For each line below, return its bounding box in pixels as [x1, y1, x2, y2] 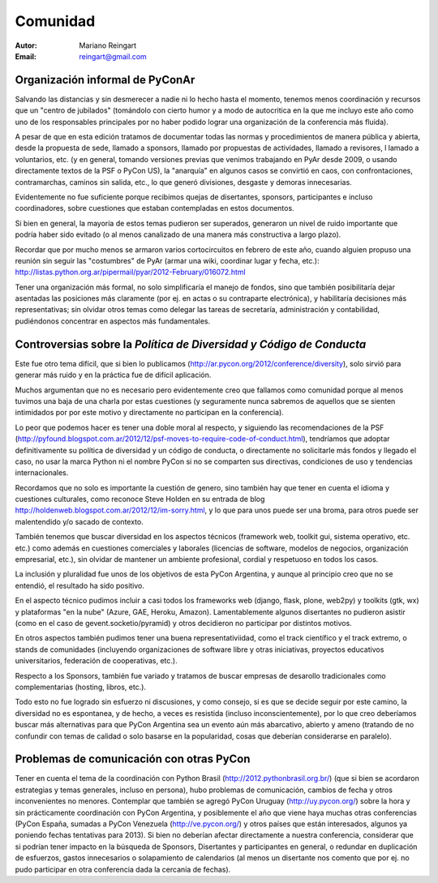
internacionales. [15, 468, 69, 478]
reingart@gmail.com [79, 51, 148, 61]
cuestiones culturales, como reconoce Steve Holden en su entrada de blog [15, 495, 265, 504]
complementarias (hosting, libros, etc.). [15, 682, 146, 692]
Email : [15, 51, 36, 61]
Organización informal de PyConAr [15, 73, 195, 87]
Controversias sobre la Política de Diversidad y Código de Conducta [15, 337, 367, 351]
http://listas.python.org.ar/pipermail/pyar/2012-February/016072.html [15, 268, 247, 277]
